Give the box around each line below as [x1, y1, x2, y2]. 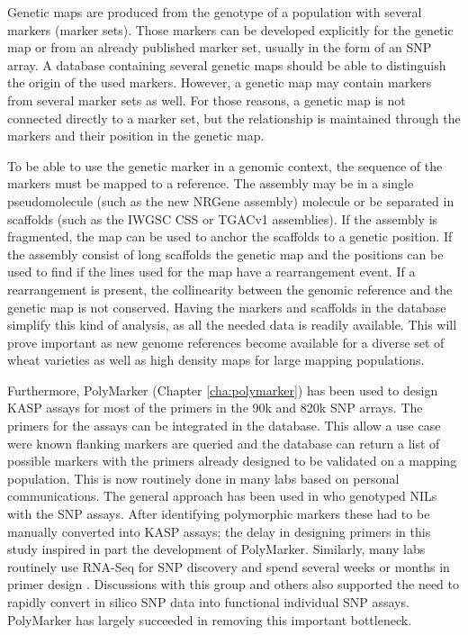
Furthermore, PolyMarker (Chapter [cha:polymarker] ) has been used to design [7, 380, 438, 399]
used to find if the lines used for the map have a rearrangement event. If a [7, 262, 416, 281]
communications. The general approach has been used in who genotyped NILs [7, 486, 437, 505]
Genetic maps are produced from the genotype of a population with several [7, 3, 422, 21]
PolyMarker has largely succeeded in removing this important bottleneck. [7, 610, 412, 629]
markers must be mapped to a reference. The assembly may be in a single [7, 174, 414, 193]
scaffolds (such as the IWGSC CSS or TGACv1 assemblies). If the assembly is [7, 209, 438, 228]
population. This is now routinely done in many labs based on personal [7, 468, 400, 487]
